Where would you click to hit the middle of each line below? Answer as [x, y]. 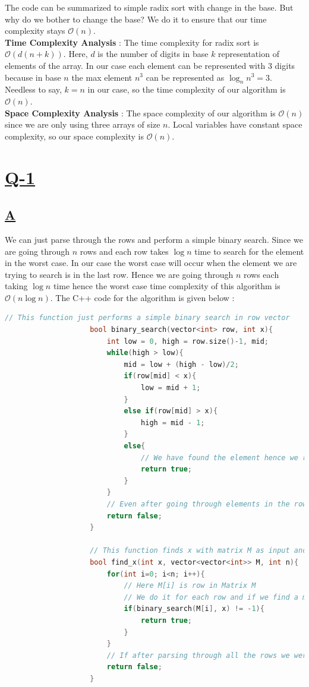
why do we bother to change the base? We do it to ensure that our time [136, 19]
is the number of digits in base [153, 54]
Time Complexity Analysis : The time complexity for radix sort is [132, 42]
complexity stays [35, 31]
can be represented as [185, 77]
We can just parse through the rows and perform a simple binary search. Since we [154, 239]
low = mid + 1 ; [171, 388]
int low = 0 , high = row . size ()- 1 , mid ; [187, 341]
